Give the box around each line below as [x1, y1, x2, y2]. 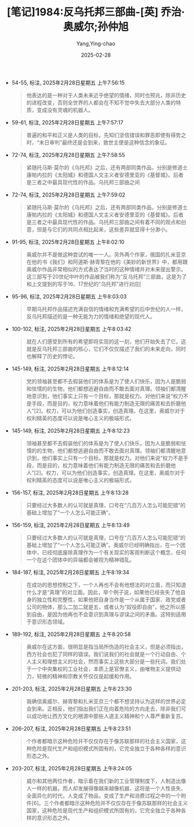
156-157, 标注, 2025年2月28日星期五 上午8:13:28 [11, 489, 129, 496]
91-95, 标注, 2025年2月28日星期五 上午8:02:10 [11, 238, 125, 245]
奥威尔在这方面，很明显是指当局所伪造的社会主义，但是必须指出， [26, 643, 186, 650]
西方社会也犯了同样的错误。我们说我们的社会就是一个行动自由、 [26, 650, 181, 658]
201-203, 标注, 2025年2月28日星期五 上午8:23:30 [11, 685, 132, 692]
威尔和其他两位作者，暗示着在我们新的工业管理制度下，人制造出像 [26, 777, 186, 785]
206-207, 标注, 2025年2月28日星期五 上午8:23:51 [11, 725, 131, 732]
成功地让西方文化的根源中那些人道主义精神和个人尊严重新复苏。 [31, 712, 186, 720]
